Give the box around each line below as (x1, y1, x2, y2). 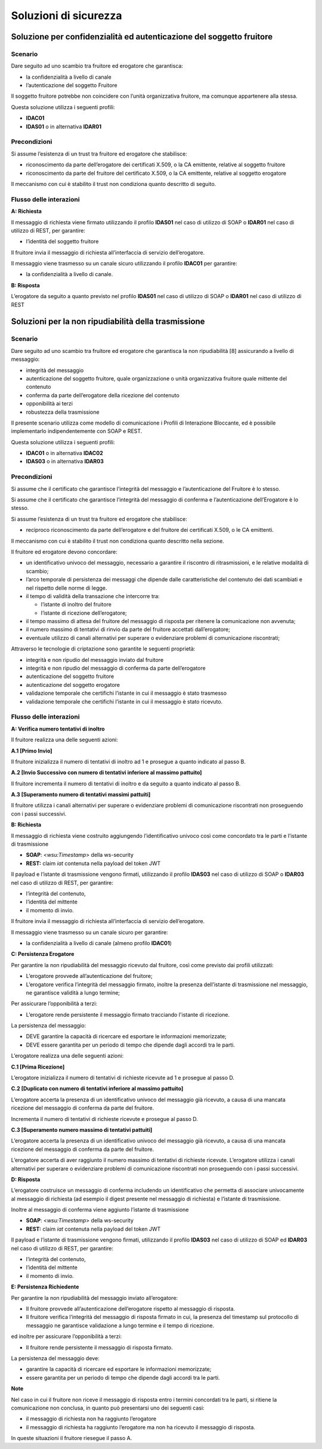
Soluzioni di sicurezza (11, 9, 122, 22)
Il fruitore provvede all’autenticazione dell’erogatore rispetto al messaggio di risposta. (26, 1305, 236, 1312)
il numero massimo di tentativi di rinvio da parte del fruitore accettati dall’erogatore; (26, 626, 231, 633)
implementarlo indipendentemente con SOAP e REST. (11, 428, 143, 435)
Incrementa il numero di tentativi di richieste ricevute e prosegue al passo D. (11, 1115, 198, 1122)
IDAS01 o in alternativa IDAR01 (26, 123, 102, 130)
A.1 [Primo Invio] (11, 747, 53, 754)
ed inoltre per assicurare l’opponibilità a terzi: (11, 1333, 122, 1340)
